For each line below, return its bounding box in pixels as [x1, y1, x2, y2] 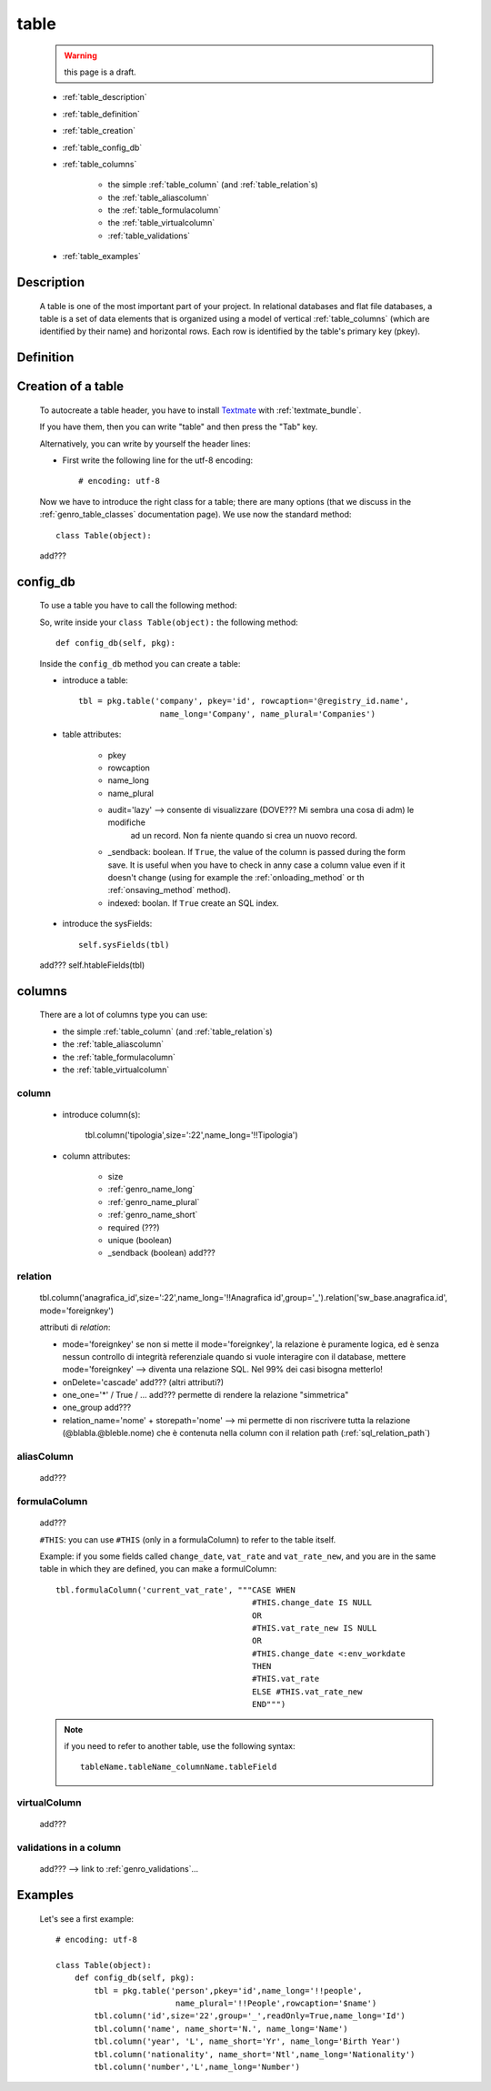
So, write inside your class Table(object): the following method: [39, 617, 299, 628]
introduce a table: [62, 674, 129, 686]
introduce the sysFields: [62, 919, 153, 930]
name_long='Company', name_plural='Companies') [159, 709, 376, 719]
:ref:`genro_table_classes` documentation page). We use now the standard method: [39, 509, 352, 520]
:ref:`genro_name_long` [107, 1183, 195, 1195]
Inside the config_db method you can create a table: [39, 658, 241, 669]
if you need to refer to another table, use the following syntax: [64, 1741, 296, 1752]
